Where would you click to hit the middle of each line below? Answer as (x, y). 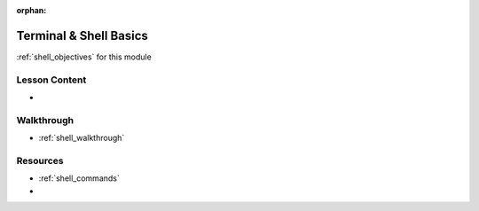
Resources (40, 160)
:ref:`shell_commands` (79, 178)
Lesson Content (51, 80)
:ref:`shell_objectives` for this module (84, 57)
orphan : (31, 10)
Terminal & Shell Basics (82, 35)
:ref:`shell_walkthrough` (82, 138)
